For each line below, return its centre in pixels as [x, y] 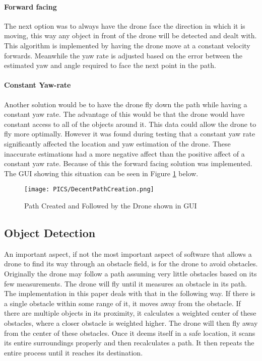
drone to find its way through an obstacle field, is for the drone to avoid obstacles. [131, 264]
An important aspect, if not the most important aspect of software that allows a [128, 254]
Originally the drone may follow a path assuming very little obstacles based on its [130, 273]
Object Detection [50, 232]
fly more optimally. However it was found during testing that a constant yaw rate [130, 134]
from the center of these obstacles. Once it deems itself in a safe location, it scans [130, 333]
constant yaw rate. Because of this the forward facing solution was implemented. [128, 163]
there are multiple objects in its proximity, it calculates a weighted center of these [130, 313]
